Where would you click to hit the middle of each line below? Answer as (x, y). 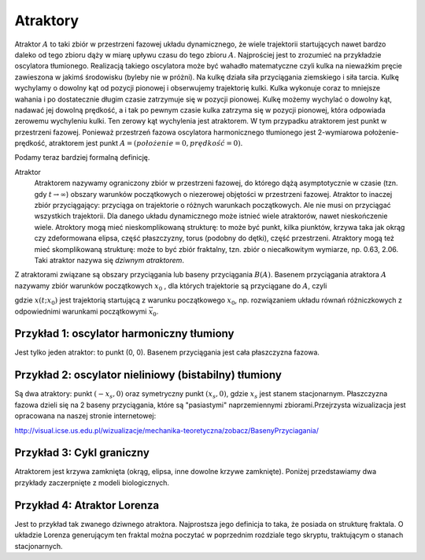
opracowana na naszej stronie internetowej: (85, 416)
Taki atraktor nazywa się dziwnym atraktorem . (109, 260)
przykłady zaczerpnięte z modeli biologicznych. (92, 482)
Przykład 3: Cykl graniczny (82, 453)
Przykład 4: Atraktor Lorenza (87, 505)
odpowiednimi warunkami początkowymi (81, 311)
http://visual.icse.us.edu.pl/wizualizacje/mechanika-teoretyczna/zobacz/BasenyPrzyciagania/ (166, 430)
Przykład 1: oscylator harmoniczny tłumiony (124, 334)
